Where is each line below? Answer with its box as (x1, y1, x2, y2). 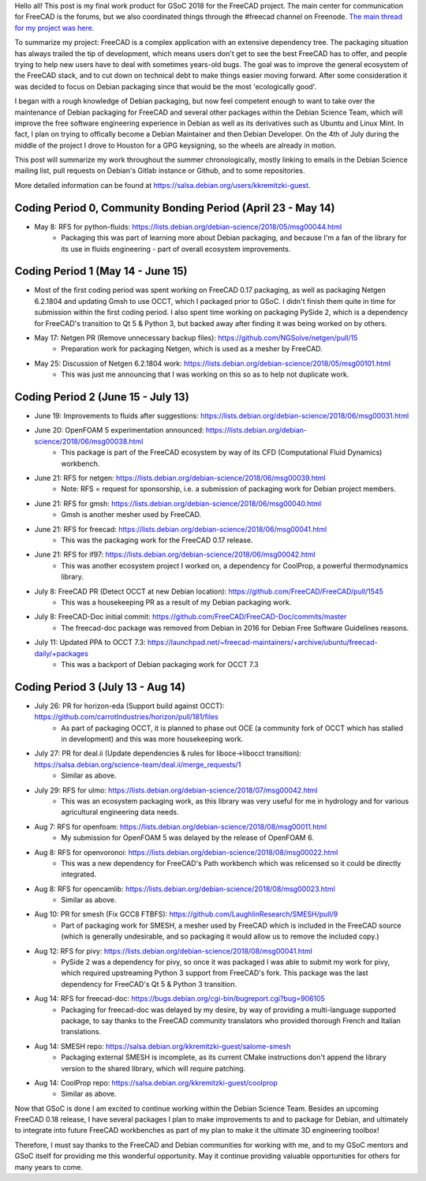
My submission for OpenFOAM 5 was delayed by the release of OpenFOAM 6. (61, 833, 315, 842)
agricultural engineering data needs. (61, 808, 179, 817)
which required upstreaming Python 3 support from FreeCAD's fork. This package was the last (61, 968, 368, 978)
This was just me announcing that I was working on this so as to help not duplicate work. (61, 369, 349, 379)
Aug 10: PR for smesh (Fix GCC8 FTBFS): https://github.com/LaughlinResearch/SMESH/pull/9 (34, 909, 338, 919)
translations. (61, 1027, 102, 1037)
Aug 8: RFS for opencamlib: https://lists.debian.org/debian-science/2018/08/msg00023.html (34, 884, 335, 894)
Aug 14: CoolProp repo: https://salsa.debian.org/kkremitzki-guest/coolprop (34, 1078, 278, 1087)
